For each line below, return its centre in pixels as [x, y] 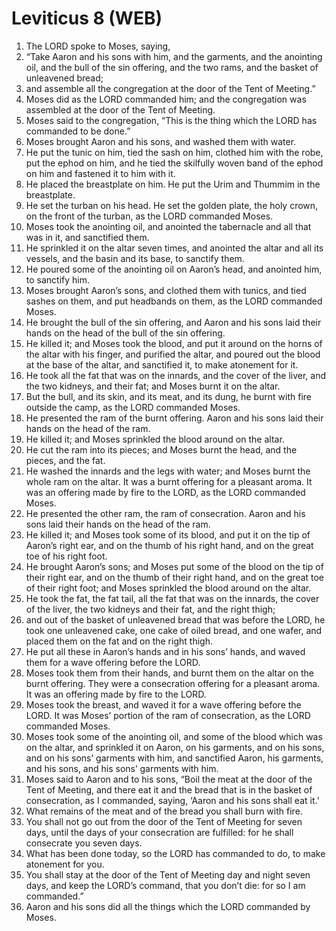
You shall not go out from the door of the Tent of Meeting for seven [164, 821]
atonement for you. [65, 864]
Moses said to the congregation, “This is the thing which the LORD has [171, 120]
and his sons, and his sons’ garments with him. [122, 768]
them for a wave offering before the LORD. [113, 662]
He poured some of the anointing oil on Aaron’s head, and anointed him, [174, 269]
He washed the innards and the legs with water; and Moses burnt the [168, 471]
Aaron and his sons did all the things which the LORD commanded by [168, 906]
